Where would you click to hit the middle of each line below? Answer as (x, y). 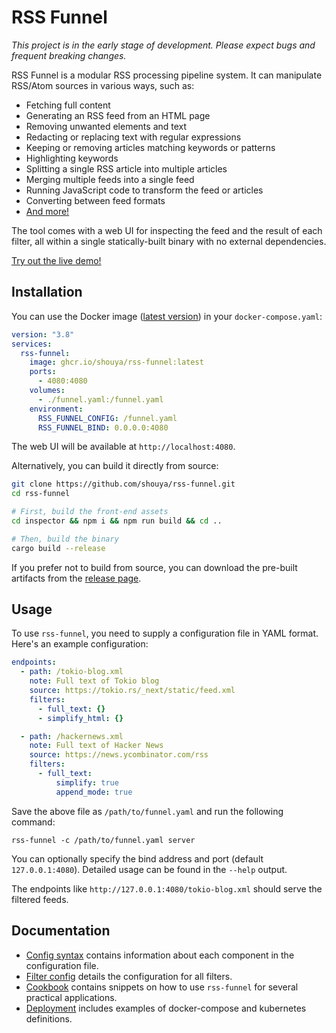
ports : (43, 372)
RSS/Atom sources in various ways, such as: (103, 85)
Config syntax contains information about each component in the (160, 955)
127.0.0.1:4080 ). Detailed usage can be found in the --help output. (149, 869)
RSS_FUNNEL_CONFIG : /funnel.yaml (107, 418)
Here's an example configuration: (80, 644)
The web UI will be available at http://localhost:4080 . (123, 447)
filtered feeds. (40, 899)
